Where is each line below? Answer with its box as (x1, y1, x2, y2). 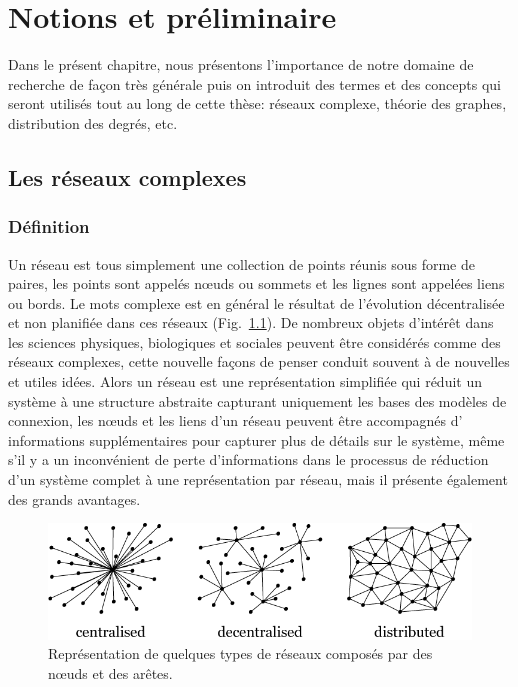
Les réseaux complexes (8, 161, 247, 192)
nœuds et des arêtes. (48, 663, 173, 684)
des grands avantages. (8, 488, 141, 509)
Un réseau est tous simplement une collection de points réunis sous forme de (8, 253, 475, 274)
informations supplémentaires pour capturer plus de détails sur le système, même (8, 429, 505, 450)
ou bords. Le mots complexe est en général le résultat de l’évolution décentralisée (8, 292, 505, 313)
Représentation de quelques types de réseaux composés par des (48, 643, 433, 664)
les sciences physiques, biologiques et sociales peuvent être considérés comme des (8, 331, 501, 352)
